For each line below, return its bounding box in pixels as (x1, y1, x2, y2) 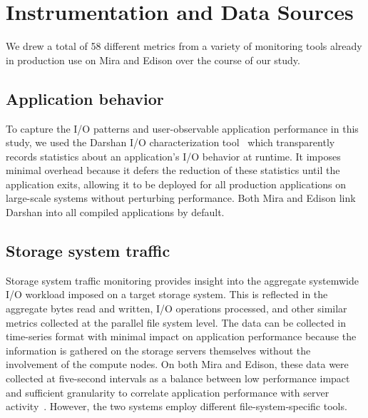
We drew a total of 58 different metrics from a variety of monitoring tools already (6, 39, 362, 53)
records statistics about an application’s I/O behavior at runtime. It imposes (6, 148, 341, 163)
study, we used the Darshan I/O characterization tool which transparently (6, 135, 335, 150)
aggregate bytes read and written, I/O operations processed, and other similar (6, 301, 347, 316)
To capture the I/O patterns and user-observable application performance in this (6, 121, 359, 136)
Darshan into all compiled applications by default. (6, 205, 225, 220)
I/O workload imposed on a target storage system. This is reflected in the (6, 287, 328, 302)
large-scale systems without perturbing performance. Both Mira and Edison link (6, 190, 356, 205)
